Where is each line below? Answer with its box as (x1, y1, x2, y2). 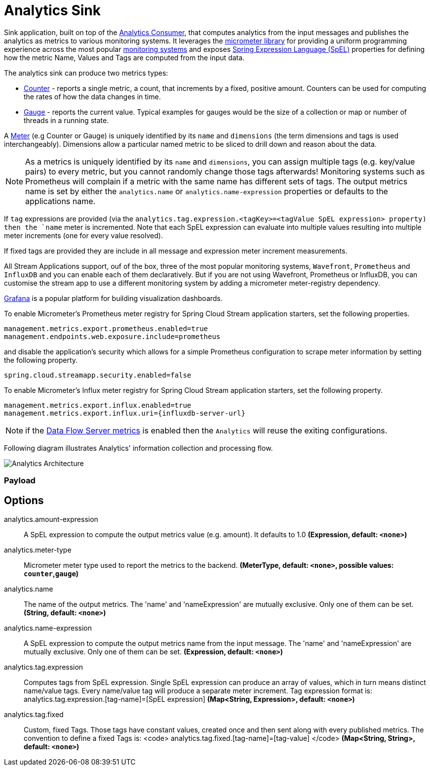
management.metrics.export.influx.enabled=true (4, 401, 192, 409)
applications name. (25, 196, 96, 206)
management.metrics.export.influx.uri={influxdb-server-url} (4, 409, 245, 417)
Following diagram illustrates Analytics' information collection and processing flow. (4, 443, 273, 452)
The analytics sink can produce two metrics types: (4, 68, 168, 77)
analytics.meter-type (4, 545, 72, 554)
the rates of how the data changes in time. (24, 92, 161, 101)
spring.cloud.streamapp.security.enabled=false (4, 371, 192, 379)
